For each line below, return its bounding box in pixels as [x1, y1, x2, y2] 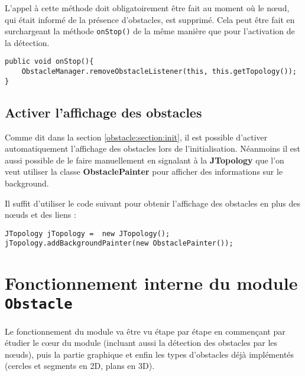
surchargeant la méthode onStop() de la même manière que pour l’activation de [5, 25, 295, 37]
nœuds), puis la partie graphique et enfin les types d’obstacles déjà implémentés [5, 348, 294, 360]
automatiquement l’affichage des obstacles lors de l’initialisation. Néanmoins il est [5, 142, 300, 155]
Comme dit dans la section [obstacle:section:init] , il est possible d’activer [5, 130, 268, 143]
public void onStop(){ [5, 57, 94, 66]
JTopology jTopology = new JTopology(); [5, 229, 170, 238]
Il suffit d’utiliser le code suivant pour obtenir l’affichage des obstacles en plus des [5, 197, 301, 209]
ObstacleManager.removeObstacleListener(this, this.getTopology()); [21, 67, 297, 76]
